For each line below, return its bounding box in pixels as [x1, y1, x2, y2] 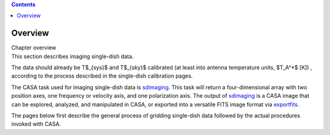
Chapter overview [11, 44, 56, 51]
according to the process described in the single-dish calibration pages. [11, 72, 193, 79]
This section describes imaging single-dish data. [11, 53, 134, 60]
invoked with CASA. [11, 120, 61, 128]
